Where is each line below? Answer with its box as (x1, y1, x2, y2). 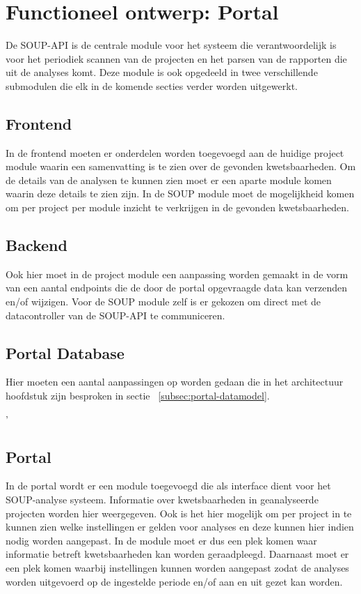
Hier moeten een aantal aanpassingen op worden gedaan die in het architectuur (6, 374, 344, 389)
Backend (6, 234, 67, 256)
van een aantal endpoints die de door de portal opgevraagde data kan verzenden (6, 280, 348, 295)
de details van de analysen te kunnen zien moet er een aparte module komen (6, 172, 332, 187)
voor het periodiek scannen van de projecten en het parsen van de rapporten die (6, 51, 347, 66)
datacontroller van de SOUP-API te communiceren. (6, 307, 225, 322)
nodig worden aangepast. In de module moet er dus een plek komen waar (6, 533, 317, 547)
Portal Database (6, 342, 125, 363)
